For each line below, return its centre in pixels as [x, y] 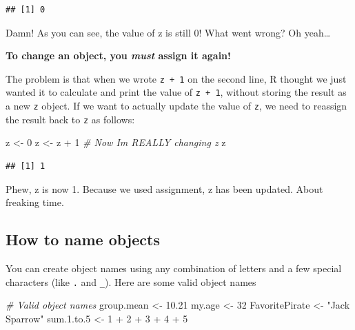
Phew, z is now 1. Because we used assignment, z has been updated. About [164, 188]
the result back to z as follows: [70, 119]
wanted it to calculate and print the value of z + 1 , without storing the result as [176, 92]
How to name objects [83, 239]
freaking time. [35, 202]
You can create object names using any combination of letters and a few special [174, 268]
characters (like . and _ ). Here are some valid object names [131, 281]
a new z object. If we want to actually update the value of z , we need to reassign [176, 106]
